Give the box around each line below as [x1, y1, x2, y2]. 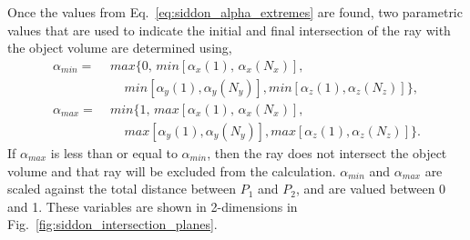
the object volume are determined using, [7, 38, 232, 57]
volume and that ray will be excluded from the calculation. [7, 161, 336, 180]
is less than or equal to [50, 143, 178, 162]
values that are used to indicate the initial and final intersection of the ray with [7, 20, 451, 39]
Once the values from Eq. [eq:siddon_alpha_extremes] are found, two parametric [7, 3, 463, 21]
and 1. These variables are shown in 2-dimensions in [7, 196, 298, 215]
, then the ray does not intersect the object [207, 143, 447, 162]
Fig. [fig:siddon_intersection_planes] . [7, 215, 218, 234]
